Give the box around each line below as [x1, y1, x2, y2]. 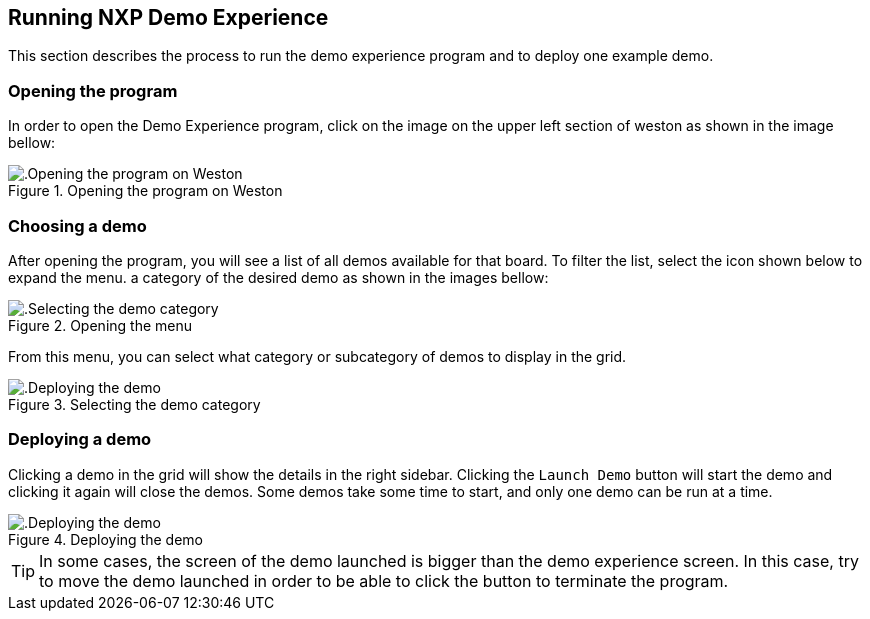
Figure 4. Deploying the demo [8, 530, 203, 548]
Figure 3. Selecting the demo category [8, 395, 261, 413]
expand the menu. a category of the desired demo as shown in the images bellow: [8, 268, 549, 286]
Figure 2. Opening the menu [8, 316, 192, 334]
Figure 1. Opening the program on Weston [8, 182, 283, 200]
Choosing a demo [8, 215, 147, 236]
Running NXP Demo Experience [8, 5, 329, 30]
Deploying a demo [8, 429, 152, 450]
